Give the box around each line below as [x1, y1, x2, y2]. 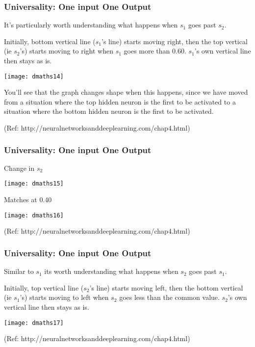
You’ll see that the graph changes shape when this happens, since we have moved [4, 87, 248, 97]
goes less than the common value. [119, 292, 220, 302]
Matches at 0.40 [4, 194, 52, 205]
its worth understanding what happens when [44, 266, 178, 276]
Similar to [4, 266, 34, 276]
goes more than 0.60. [124, 46, 186, 56]
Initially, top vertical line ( [4, 282, 84, 293]
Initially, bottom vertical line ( [4, 36, 96, 46]
